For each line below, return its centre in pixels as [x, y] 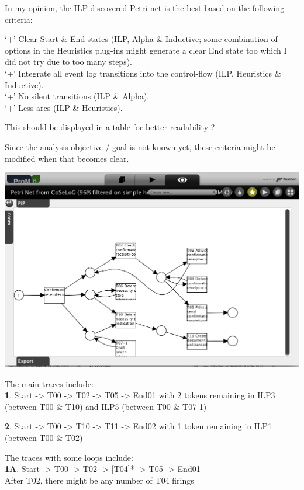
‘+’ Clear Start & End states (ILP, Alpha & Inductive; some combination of [141, 39]
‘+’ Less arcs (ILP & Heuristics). [64, 107]
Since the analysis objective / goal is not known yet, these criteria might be [140, 146]
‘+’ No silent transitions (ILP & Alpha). [77, 96]
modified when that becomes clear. [67, 158]
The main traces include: [49, 383]
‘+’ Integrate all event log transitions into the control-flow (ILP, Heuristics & [143, 73]
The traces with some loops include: [69, 457]
